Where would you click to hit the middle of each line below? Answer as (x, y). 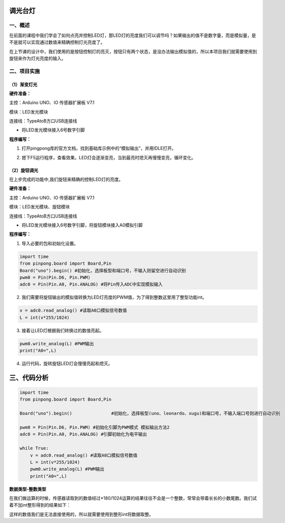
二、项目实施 (25, 71)
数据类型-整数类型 (28, 489)
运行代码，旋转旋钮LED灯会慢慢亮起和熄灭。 (67, 364)
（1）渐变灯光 (23, 84)
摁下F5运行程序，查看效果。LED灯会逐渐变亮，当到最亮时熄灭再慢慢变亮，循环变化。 (109, 157)
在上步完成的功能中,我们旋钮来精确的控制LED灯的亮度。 (66, 180)
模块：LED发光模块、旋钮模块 (39, 207)
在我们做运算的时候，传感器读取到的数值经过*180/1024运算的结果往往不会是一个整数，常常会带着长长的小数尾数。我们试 (133, 498)
